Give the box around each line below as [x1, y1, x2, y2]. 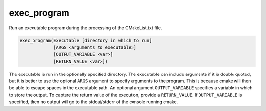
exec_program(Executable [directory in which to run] [19, 37, 152, 43]
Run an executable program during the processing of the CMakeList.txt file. [9, 25, 162, 31]
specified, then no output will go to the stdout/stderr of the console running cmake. [9, 99, 178, 105]
